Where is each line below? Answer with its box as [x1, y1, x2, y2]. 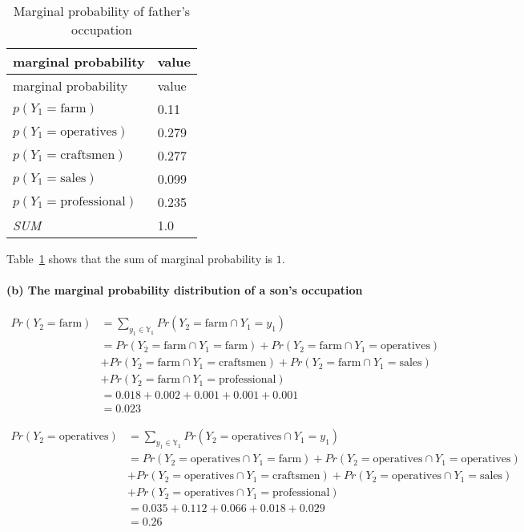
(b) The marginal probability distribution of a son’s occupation [6, 282, 363, 298]
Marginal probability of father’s [13, 2, 191, 20]
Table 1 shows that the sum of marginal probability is [6, 250, 273, 266]
